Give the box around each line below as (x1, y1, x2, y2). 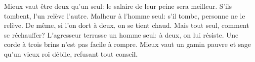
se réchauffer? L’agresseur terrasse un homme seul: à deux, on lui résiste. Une (4, 29, 239, 40)
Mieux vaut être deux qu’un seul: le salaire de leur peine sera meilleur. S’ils (4, 1, 232, 11)
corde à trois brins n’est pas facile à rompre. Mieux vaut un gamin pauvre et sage (4, 39, 251, 49)
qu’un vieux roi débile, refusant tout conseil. (4, 48, 138, 59)
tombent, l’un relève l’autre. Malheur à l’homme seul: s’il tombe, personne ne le (4, 10, 245, 21)
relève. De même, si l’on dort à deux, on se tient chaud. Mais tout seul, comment (4, 20, 249, 30)
